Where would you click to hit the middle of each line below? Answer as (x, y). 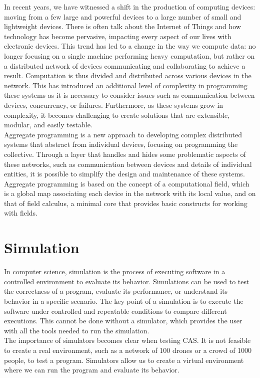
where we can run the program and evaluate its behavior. (92, 370)
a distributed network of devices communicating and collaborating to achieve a (125, 65)
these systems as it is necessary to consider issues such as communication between (129, 95)
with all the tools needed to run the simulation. (77, 330)
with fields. (21, 213)
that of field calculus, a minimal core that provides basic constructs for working (126, 203)
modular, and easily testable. (48, 125)
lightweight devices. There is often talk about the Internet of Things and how (122, 26)
